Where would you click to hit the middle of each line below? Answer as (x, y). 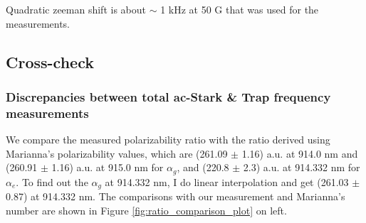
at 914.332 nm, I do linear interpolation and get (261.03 (227, 181)
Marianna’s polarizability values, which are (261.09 (117, 153)
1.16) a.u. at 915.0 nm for (108, 167)
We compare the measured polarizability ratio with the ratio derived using (168, 140)
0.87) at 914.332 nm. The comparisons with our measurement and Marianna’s (176, 196)
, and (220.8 (203, 167)
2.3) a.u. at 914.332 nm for (302, 167)
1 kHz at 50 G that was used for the (240, 9)
